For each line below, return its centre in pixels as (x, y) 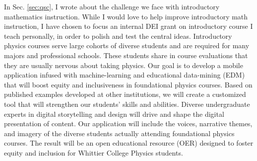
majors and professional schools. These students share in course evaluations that (126, 55)
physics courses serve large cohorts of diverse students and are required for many (127, 45)
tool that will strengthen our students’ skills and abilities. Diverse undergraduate (127, 104)
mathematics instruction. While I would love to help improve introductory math (126, 16)
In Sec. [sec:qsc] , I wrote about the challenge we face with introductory (112, 6)
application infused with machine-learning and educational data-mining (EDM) (125, 75)
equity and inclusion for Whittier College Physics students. (94, 152)
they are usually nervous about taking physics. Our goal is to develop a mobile (124, 65)
